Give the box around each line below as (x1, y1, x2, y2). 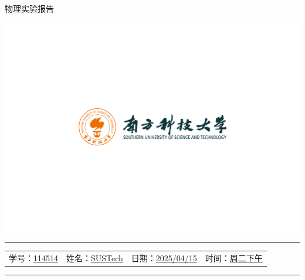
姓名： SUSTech (66, 251, 123, 264)
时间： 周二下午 (205, 251, 263, 264)
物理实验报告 (5, 2, 54, 14)
